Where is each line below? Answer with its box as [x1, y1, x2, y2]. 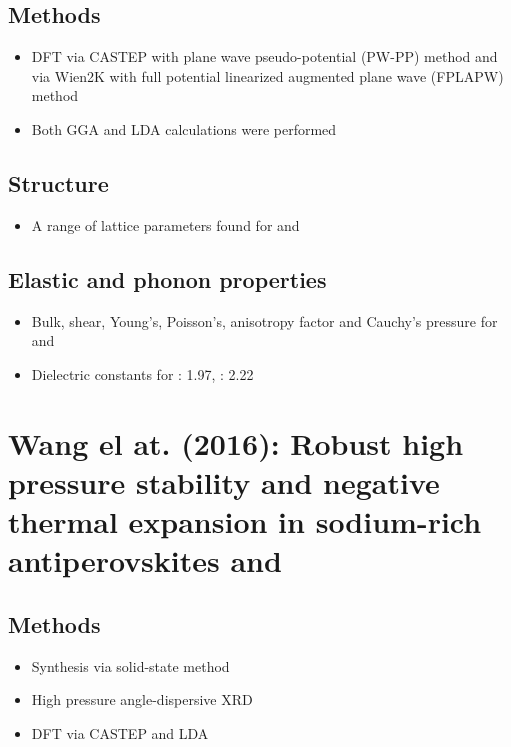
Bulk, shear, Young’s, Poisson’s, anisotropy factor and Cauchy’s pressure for [31, 310, 498, 331]
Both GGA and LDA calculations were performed [31, 118, 337, 139]
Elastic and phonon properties [8, 263, 327, 294]
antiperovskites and [8, 540, 282, 581]
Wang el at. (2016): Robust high [8, 422, 464, 463]
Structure [8, 167, 109, 198]
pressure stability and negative [8, 461, 440, 502]
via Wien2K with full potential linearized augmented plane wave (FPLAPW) [31, 65, 504, 86]
